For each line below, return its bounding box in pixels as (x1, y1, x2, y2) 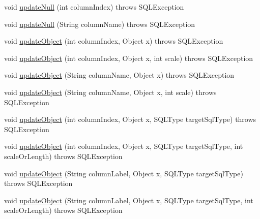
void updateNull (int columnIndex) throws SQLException (4, 2, 184, 12)
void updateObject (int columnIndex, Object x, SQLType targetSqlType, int (4, 141, 243, 151)
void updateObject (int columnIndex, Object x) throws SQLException (4, 36, 223, 46)
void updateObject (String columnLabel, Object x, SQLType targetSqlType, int (4, 195, 253, 205)
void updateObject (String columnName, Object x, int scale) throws (4, 86, 217, 97)
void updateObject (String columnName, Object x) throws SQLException (4, 70, 235, 80)
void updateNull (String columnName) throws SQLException (4, 18, 195, 29)
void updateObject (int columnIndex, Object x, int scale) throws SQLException (4, 52, 253, 63)
